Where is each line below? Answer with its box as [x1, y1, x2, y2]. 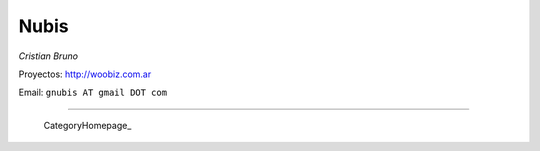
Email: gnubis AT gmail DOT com [18, 86, 168, 99]
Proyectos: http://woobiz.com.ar [18, 68, 152, 80]
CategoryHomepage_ [43, 119, 132, 131]
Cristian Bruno [18, 50, 79, 62]
